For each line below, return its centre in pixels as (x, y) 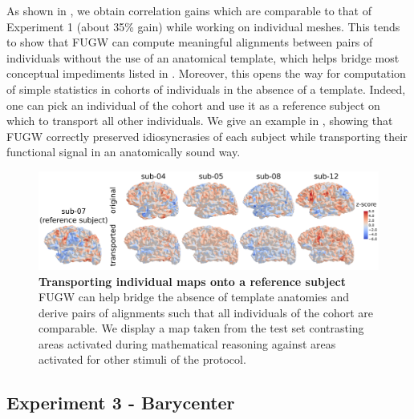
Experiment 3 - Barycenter (121, 403)
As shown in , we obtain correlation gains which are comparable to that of (189, 10)
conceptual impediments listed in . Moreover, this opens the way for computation (206, 73)
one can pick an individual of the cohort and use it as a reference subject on (193, 105)
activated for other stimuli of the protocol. (142, 359)
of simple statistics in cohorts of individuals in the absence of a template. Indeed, (206, 89)
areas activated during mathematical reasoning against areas (187, 343)
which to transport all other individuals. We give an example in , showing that (200, 121)
